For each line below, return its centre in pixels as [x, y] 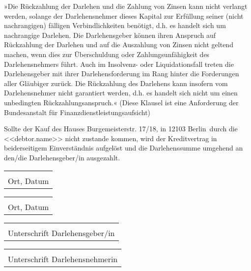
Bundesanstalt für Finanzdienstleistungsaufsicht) [77, 112]
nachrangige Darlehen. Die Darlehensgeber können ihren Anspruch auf [110, 35]
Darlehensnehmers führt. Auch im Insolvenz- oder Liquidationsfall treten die [119, 64]
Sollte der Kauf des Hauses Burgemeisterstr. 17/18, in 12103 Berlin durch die [121, 129]
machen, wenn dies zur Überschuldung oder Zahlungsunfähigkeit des [107, 54]
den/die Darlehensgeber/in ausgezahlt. [62, 157]
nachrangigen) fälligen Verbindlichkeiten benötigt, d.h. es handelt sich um [115, 25]
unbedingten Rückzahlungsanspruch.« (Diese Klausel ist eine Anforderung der [121, 102]
